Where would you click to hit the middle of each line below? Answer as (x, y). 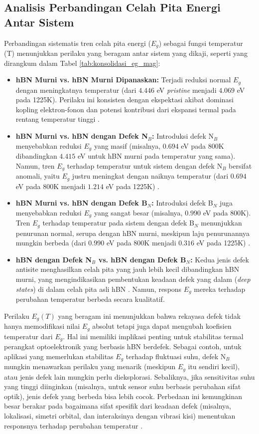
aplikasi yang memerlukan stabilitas (59, 356)
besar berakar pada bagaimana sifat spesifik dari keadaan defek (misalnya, (118, 406)
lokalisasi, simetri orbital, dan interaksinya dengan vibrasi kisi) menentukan (120, 415)
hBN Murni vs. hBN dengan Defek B (81, 203)
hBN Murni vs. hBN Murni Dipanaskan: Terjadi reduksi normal (123, 80)
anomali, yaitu (38, 176)
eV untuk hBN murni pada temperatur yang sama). (156, 156)
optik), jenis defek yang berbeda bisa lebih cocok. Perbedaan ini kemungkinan (123, 396)
